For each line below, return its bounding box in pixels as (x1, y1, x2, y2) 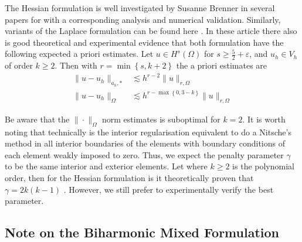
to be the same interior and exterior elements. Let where (5, 160, 208, 172)
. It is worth (242, 113, 286, 125)
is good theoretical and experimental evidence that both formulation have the (5, 36, 284, 48)
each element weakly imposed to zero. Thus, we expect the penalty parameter (5, 148, 284, 161)
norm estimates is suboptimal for (102, 113, 220, 125)
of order (5, 59, 33, 71)
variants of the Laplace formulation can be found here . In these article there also (5, 25, 297, 37)
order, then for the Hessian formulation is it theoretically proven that (5, 171, 254, 183)
